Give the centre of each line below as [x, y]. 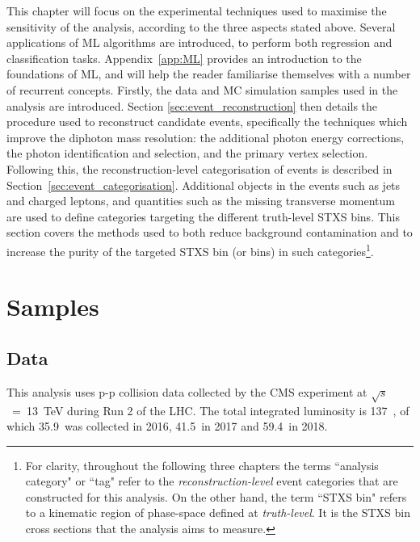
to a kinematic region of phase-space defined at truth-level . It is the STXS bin [218, 513]
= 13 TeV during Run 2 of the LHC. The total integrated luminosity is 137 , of [210, 410]
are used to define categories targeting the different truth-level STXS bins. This [203, 216]
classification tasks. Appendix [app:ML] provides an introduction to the [184, 58]
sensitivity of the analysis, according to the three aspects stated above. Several [201, 26]
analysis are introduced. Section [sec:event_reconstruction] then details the [192, 105]
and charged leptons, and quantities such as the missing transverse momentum [201, 201]
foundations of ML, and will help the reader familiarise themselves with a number [209, 74]
